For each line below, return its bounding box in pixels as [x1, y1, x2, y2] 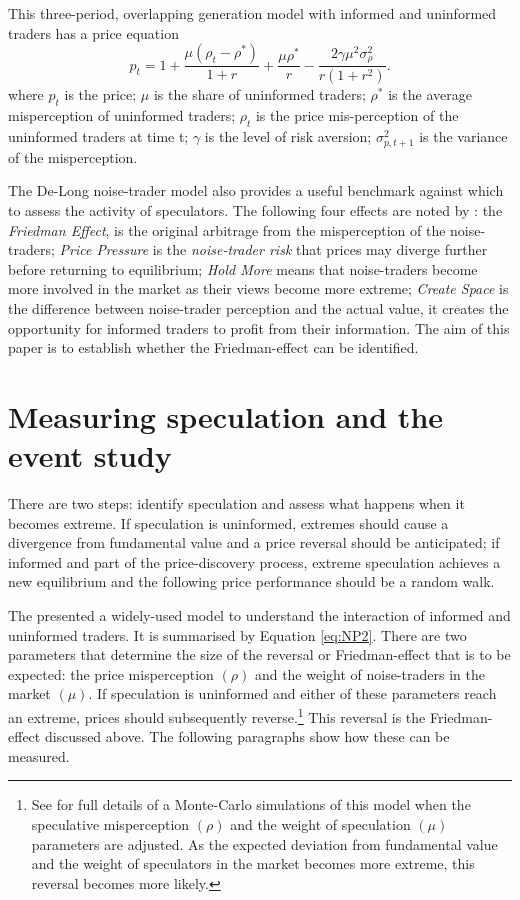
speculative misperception [31, 814, 190, 835]
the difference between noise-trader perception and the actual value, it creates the [8, 297, 509, 318]
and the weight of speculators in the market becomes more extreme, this [31, 853, 475, 874]
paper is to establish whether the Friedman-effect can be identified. [8, 337, 419, 358]
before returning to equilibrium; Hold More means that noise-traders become [8, 258, 478, 279]
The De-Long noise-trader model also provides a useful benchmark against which [8, 180, 504, 201]
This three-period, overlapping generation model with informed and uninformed [8, 3, 497, 23]
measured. [8, 745, 70, 766]
